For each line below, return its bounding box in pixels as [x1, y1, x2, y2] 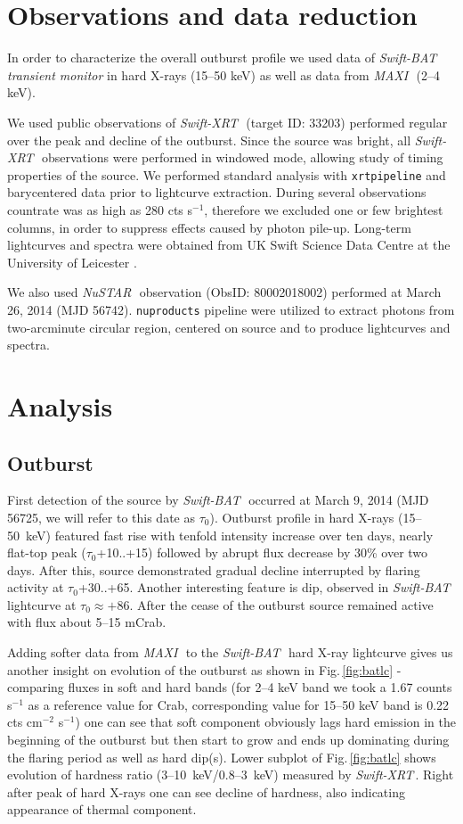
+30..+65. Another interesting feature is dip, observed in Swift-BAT [77, 578, 451, 597]
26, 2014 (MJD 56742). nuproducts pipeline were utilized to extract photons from [7, 300, 455, 318]
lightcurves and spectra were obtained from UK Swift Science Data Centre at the [7, 235, 451, 254]
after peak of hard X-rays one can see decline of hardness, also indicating [7, 782, 405, 801]
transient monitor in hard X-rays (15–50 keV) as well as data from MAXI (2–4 [7, 65, 440, 84]
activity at [7, 578, 64, 597]
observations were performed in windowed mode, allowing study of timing [41, 148, 443, 167]
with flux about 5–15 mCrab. [7, 613, 167, 631]
